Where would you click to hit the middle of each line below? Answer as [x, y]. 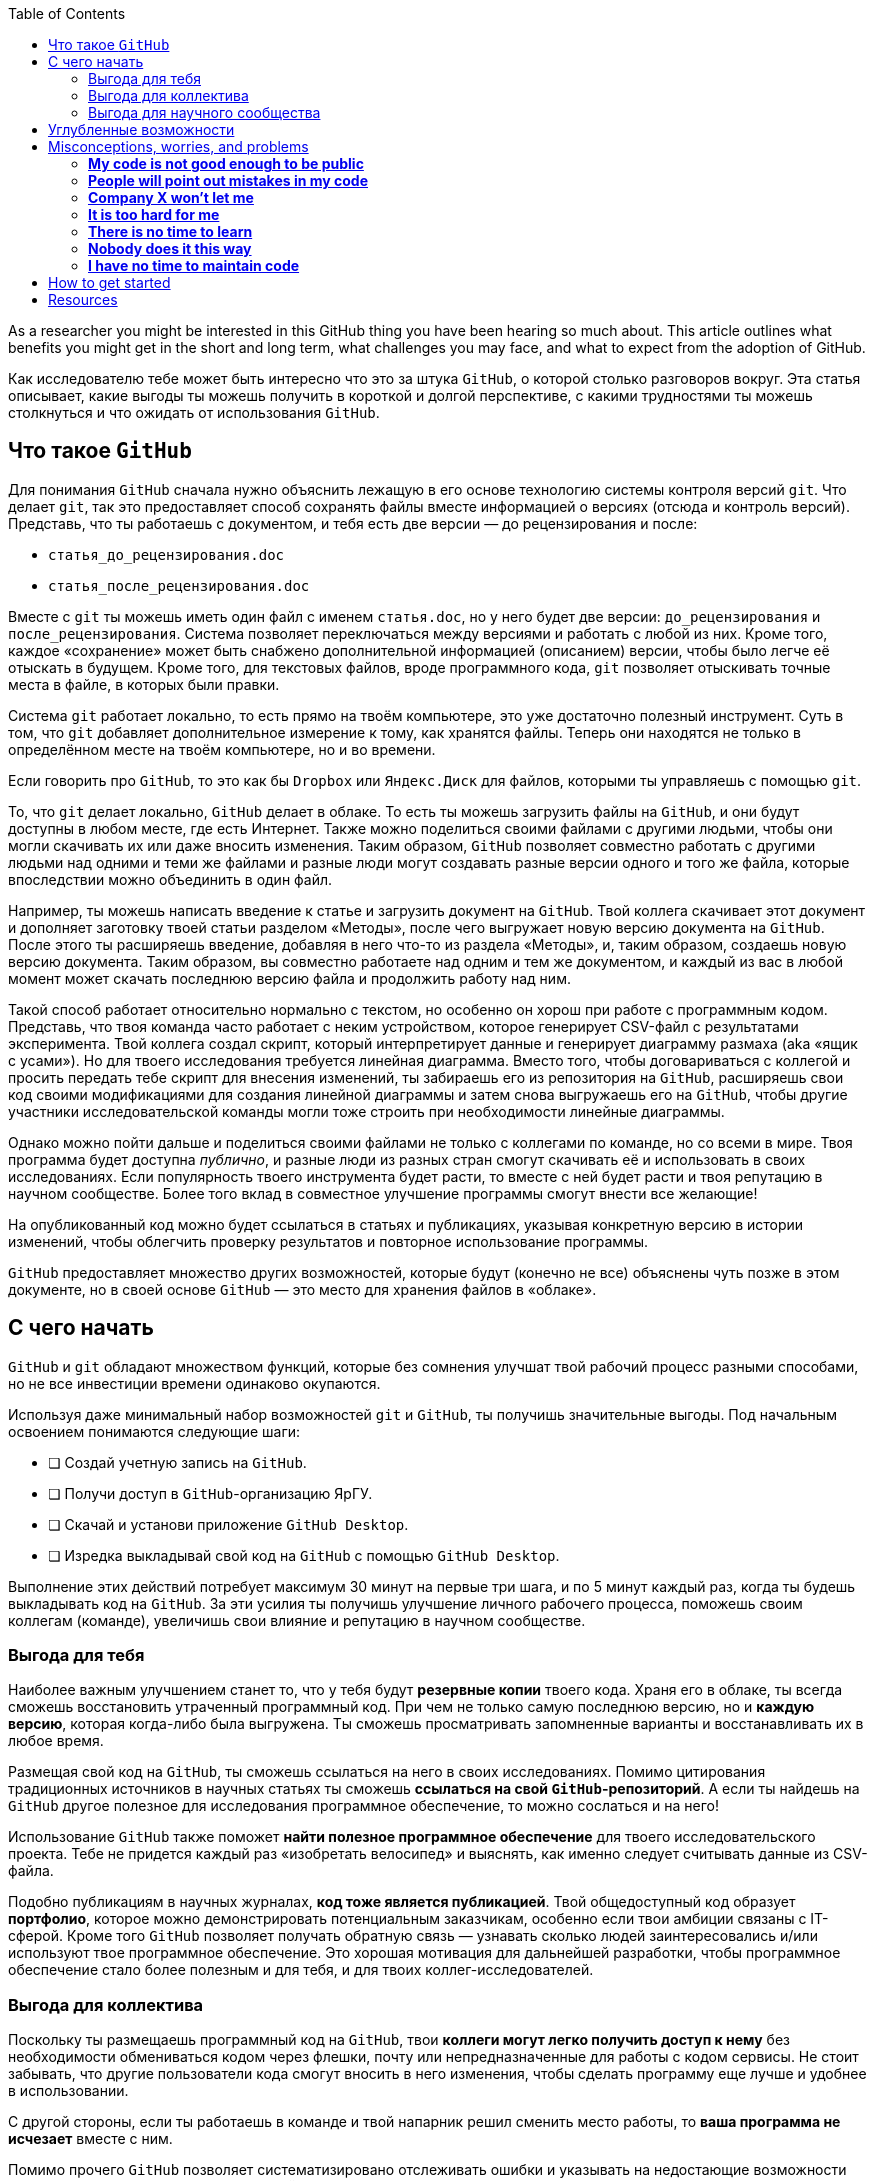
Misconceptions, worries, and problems [178, 146]
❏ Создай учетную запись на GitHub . [177, 1462]
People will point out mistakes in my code [228, 180]
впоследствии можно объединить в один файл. [170, 879]
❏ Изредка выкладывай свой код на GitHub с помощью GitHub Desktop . [304, 1555]
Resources [83, 299]
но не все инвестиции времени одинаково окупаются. [194, 1383]
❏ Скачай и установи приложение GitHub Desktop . [228, 1524]
